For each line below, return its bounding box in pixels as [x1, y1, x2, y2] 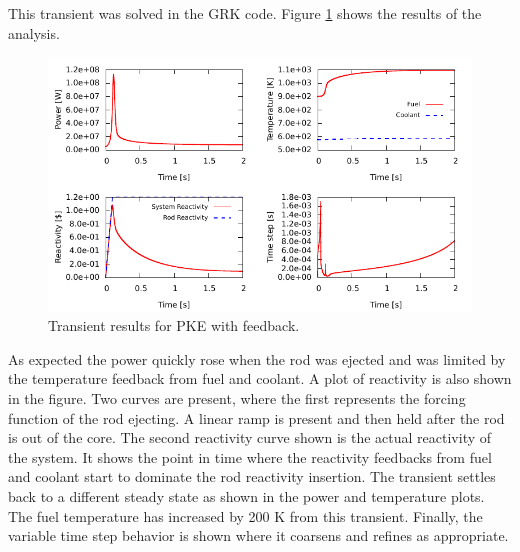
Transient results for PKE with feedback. [48, 315, 300, 336]
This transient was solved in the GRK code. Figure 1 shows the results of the [8, 3, 482, 23]
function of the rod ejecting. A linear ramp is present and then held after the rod [8, 407, 505, 428]
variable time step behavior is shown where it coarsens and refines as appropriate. [8, 525, 509, 546]
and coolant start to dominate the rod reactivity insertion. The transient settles [8, 466, 496, 487]
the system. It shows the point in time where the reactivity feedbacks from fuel [8, 446, 492, 467]
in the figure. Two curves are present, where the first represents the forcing [8, 387, 466, 408]
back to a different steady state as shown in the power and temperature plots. [8, 485, 485, 506]
